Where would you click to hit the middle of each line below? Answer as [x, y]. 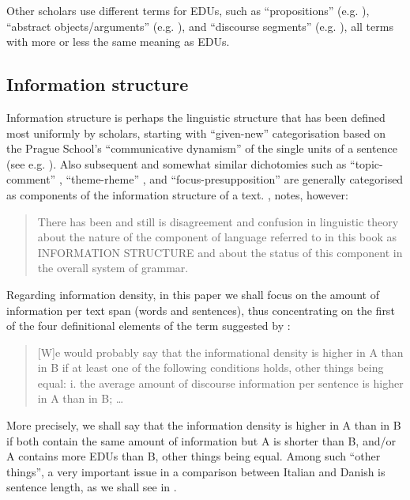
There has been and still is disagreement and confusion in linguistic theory [218, 221]
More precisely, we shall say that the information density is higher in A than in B [204, 425]
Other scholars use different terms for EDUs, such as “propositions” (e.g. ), [188, 10]
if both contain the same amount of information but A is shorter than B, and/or [201, 440]
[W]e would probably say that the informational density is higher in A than [220, 352]
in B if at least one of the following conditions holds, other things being [211, 367]
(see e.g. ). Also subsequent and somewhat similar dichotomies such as [177, 163]
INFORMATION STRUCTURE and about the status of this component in [220, 252]
